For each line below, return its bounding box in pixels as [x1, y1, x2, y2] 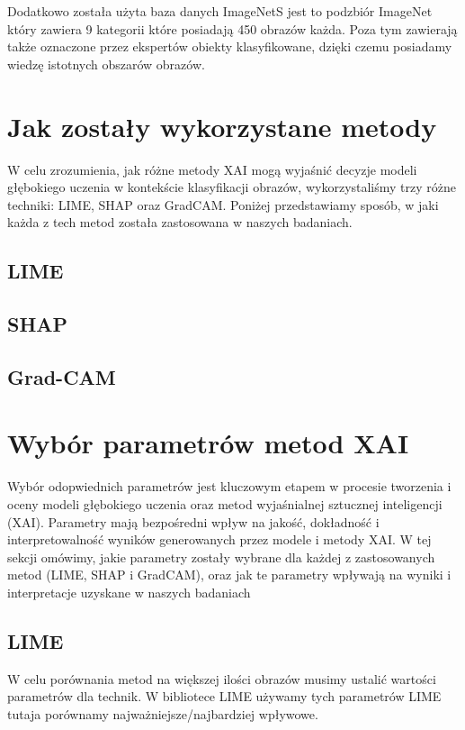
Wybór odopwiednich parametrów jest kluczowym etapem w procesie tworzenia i [7, 477, 452, 496]
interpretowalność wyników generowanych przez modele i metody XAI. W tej [7, 530, 432, 549]
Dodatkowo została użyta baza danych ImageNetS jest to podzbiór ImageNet [7, 2, 433, 20]
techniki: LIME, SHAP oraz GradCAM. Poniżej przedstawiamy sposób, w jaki [7, 195, 439, 214]
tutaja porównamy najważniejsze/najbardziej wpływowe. [7, 704, 318, 723]
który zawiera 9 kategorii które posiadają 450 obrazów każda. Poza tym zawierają [7, 19, 458, 38]
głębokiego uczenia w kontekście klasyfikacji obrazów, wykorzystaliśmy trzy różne [7, 178, 457, 196]
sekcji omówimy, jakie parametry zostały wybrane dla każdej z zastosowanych [7, 547, 435, 566]
